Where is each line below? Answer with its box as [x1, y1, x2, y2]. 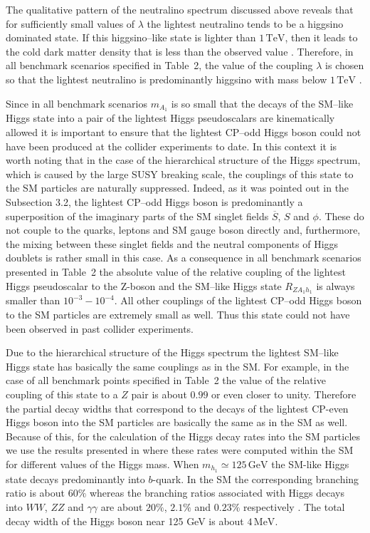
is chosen [325, 58, 364, 73]
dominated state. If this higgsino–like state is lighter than [6, 30, 256, 45]
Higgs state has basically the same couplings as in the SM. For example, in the [6, 358, 349, 373]
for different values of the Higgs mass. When [6, 456, 199, 471]
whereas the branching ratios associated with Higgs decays [89, 485, 344, 500]
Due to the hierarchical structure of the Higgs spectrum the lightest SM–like [6, 345, 339, 360]
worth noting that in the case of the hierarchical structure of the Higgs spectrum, [6, 152, 361, 167]
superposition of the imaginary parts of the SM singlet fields [6, 208, 269, 223]
